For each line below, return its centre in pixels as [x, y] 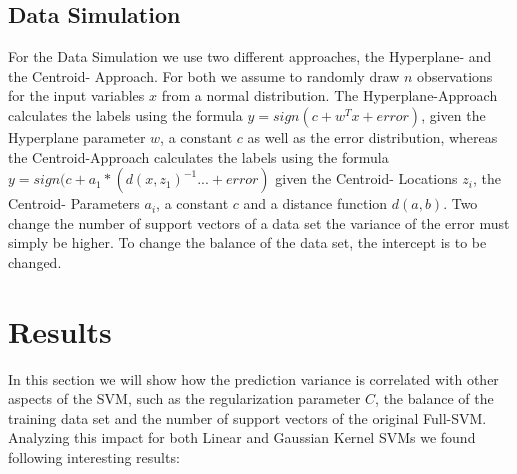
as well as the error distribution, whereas [372, 136]
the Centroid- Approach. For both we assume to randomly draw [204, 75]
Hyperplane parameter [77, 136]
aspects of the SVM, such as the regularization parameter [184, 398]
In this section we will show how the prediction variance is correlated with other [253, 378]
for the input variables [76, 95]
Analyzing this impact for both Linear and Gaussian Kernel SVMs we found [242, 437]
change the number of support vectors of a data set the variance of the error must [259, 222]
